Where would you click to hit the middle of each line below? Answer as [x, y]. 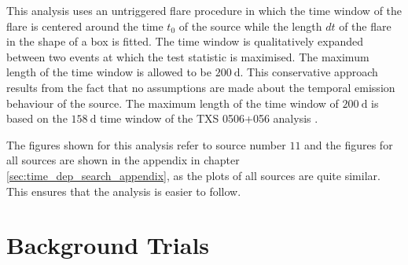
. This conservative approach [309, 72]
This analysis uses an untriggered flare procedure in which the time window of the [204, 10]
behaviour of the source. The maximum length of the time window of [173, 103]
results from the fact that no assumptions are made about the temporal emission [201, 87]
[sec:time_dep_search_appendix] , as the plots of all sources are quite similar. [193, 175]
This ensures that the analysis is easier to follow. [124, 191]
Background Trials [108, 245]
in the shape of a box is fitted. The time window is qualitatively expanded [185, 41]
